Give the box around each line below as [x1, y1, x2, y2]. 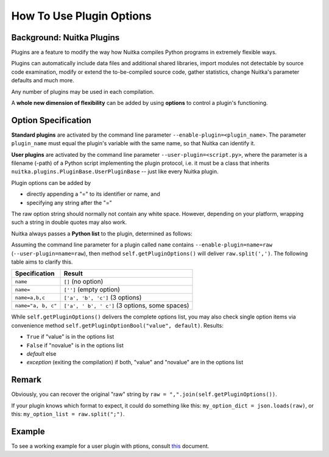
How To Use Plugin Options [11, 9, 152, 23]
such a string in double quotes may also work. [11, 218, 127, 226]
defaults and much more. [11, 77, 74, 84]
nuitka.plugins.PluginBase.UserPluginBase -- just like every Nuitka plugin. [11, 168, 219, 175]
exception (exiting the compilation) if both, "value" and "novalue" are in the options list [26, 359, 244, 366]
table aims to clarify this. [11, 258, 73, 265]
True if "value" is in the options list [26, 333, 115, 340]
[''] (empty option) [63, 286, 120, 294]
